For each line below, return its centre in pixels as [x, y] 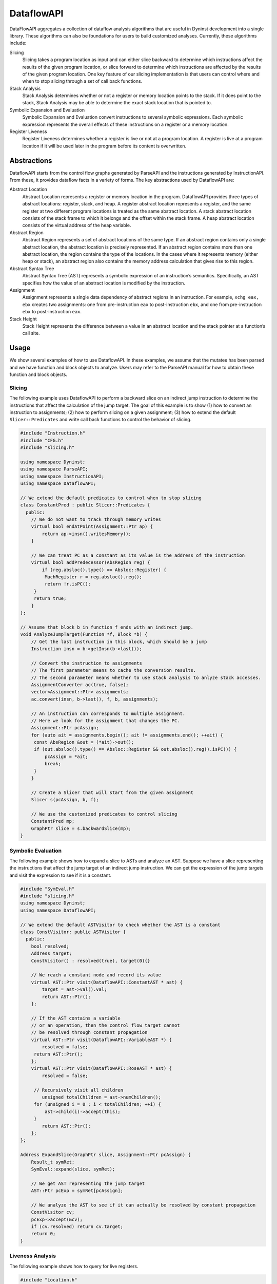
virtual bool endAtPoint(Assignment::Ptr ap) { [92, 527]
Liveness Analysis [33, 1256]
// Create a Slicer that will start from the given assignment [112, 792]
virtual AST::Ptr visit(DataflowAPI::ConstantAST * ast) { [107, 982]
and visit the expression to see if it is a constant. [61, 875]
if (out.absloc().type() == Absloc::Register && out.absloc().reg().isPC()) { [135, 749]
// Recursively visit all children [78, 1090]
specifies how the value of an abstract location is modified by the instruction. [104, 283]
